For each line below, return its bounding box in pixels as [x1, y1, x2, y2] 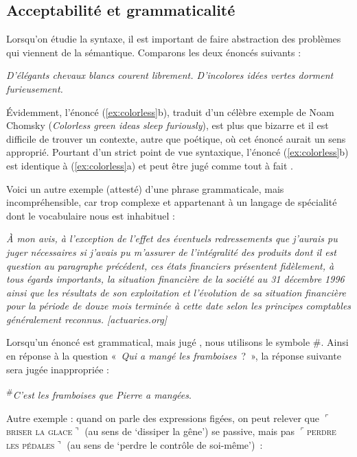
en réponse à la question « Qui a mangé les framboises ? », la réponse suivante [6, 349, 341, 363]
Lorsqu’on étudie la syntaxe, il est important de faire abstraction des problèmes [6, 32, 341, 46]
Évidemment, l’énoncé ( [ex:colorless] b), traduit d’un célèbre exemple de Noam [6, 104, 334, 119]
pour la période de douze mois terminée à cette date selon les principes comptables [6, 298, 352, 313]
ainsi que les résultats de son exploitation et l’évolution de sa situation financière [6, 285, 346, 299]
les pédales [6, 437, 55, 452]
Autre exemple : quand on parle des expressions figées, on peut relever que [6, 410, 319, 425]
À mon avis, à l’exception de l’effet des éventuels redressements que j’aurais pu [6, 231, 338, 246]
